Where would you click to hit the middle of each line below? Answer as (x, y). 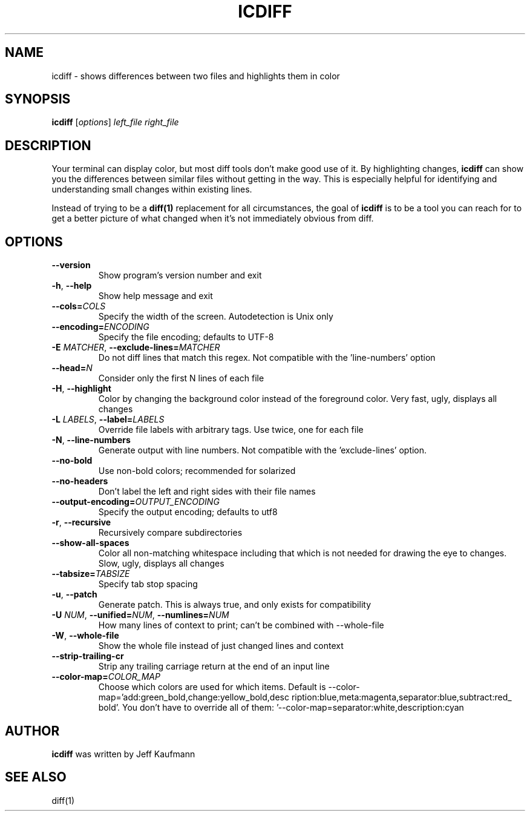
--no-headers (80, 481)
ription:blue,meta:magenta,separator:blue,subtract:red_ (401, 697)
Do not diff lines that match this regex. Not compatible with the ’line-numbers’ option (267, 358)
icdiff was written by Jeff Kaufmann (123, 754)
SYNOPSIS (38, 99)
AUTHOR (32, 731)
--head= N (72, 368)
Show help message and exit (155, 296)
